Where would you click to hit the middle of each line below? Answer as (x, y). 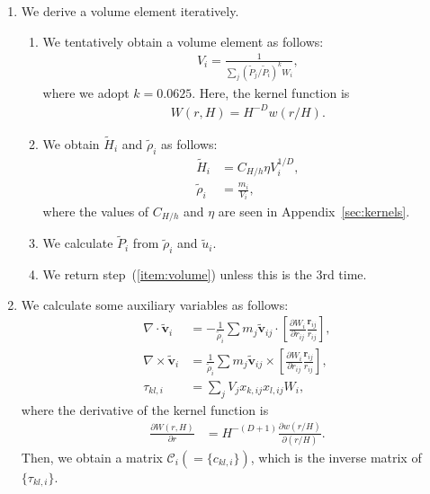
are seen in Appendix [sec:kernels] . (314, 211)
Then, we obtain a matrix (92, 457)
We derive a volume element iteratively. (130, 11)
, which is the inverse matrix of (336, 457)
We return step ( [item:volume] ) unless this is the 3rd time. (205, 273)
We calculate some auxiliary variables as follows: (155, 304)
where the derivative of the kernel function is (145, 409)
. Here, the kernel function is (271, 92)
